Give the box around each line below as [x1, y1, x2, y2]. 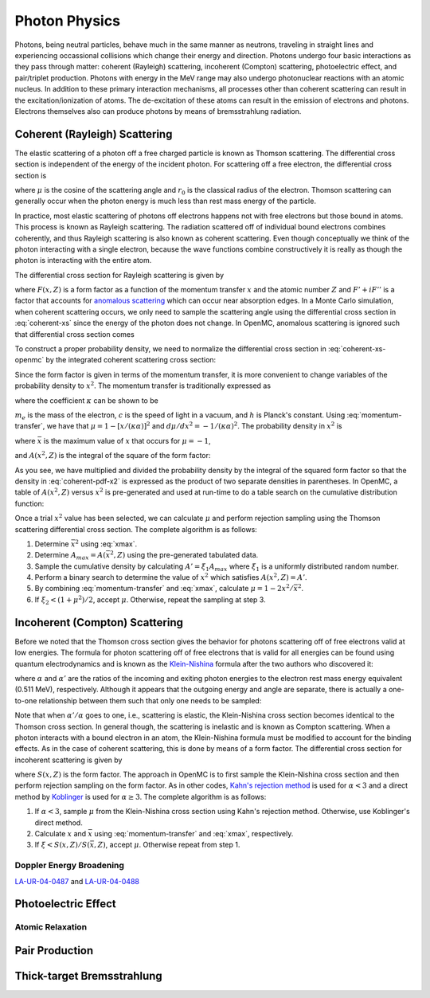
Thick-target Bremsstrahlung [14, 969, 162, 983]
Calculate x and [34, 829, 87, 839]
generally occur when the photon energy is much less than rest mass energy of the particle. [14, 196, 316, 206]
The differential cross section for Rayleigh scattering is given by [14, 270, 225, 280]
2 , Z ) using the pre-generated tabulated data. [110, 550, 259, 560]
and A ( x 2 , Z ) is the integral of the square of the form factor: [14, 450, 211, 460]
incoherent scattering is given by [14, 755, 123, 765]
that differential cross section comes [14, 329, 135, 339]
